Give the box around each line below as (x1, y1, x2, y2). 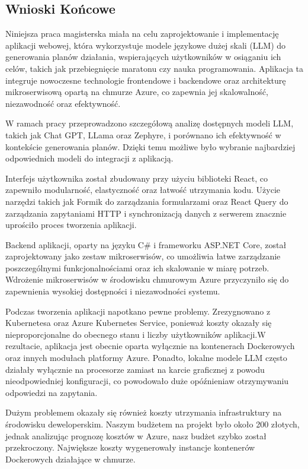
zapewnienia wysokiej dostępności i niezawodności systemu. (5, 285, 220, 297)
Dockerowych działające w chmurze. (5, 452, 136, 465)
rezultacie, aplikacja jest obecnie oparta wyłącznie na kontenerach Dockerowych (5, 340, 295, 352)
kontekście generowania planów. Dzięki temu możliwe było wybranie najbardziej (5, 140, 296, 153)
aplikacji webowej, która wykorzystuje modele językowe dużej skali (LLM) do (5, 39, 286, 51)
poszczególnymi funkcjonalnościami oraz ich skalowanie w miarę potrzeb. (5, 261, 269, 274)
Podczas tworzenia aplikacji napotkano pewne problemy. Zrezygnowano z (5, 305, 271, 317)
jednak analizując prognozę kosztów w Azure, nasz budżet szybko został (5, 429, 267, 442)
